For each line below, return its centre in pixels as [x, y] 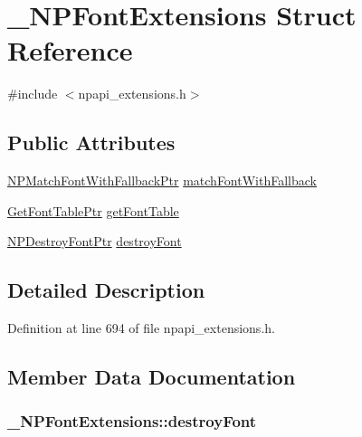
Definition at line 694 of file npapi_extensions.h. [141, 328]
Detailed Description [106, 290]
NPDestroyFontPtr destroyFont [95, 241]
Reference [70, 50]
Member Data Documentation [152, 377]
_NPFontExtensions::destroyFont [132, 421]
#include [33, 94]
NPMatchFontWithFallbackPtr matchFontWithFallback [162, 180]
